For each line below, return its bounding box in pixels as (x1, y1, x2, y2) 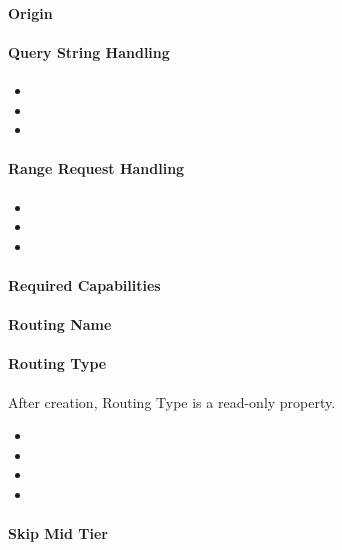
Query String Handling (8, 41, 170, 62)
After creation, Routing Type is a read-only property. (8, 391, 336, 412)
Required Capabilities (8, 274, 161, 295)
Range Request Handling (8, 158, 185, 179)
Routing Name (8, 314, 112, 335)
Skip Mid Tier (8, 523, 108, 544)
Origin (8, 2, 53, 23)
